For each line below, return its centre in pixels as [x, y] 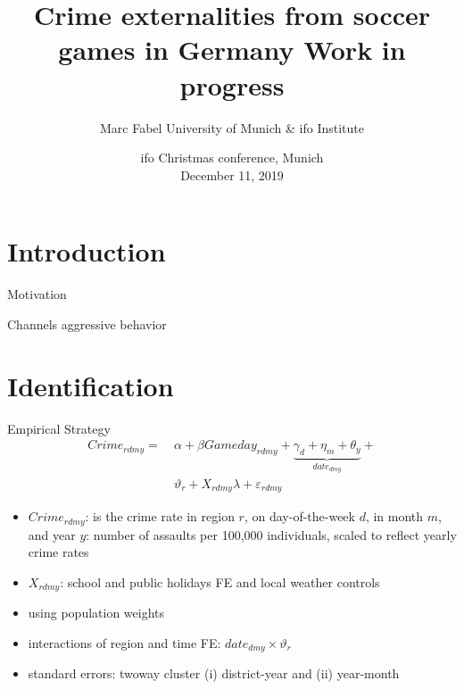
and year [52, 534]
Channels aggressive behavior [87, 324]
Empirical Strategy [59, 428]
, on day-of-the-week [299, 516]
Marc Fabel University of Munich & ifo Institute [232, 127]
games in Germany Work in [232, 50]
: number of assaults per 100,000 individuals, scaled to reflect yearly [271, 534]
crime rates [58, 552]
